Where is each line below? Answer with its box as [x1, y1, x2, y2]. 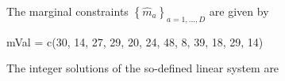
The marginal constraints [6, 3, 129, 19]
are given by [209, 3, 269, 19]
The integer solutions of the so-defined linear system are [6, 60, 279, 76]
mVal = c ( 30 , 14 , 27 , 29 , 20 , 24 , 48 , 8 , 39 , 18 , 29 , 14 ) [6, 33, 264, 50]
